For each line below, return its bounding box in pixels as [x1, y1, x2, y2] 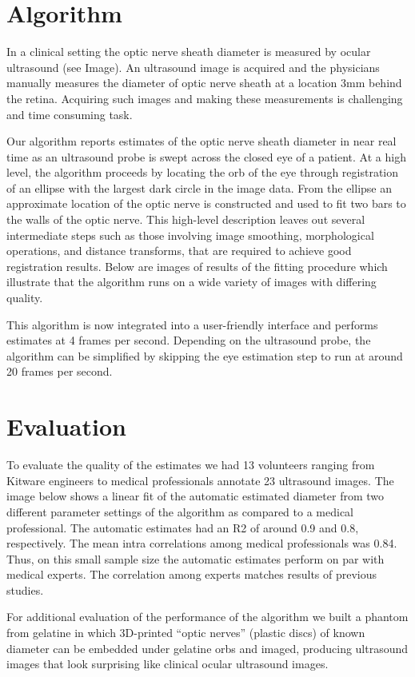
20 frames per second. [6, 363, 113, 380]
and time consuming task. [6, 106, 133, 122]
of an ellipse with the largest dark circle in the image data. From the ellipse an [6, 179, 393, 196]
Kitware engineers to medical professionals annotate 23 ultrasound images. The [6, 472, 394, 488]
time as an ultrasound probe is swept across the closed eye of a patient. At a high [6, 148, 406, 165]
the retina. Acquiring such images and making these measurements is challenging [6, 90, 403, 106]
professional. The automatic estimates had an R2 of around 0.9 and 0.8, [6, 519, 359, 536]
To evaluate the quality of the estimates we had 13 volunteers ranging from [6, 456, 375, 473]
